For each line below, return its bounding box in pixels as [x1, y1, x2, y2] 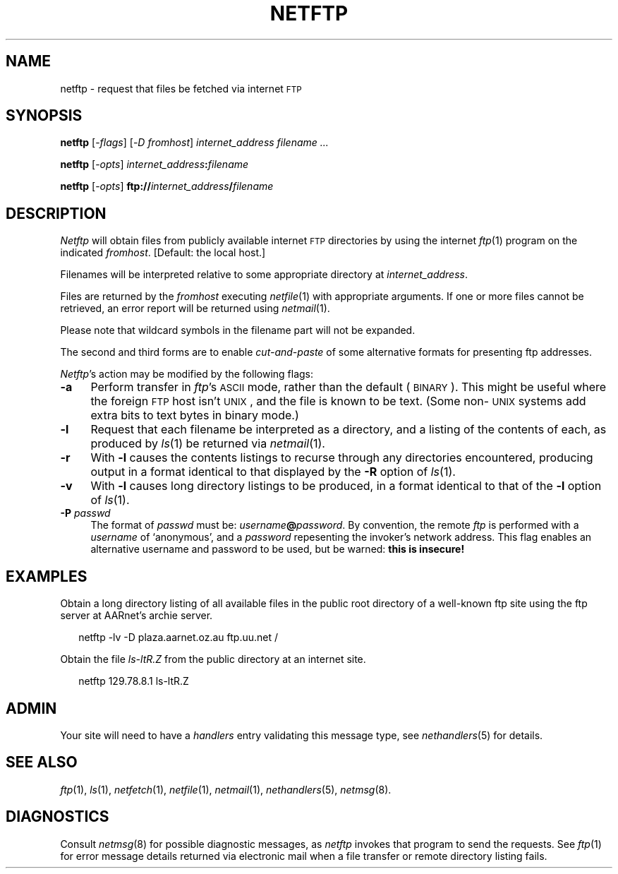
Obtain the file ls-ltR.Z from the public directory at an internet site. [60, 653, 366, 666]
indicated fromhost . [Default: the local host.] [60, 246, 266, 259]
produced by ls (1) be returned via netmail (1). [90, 436, 325, 451]
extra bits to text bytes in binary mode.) [90, 408, 299, 423]
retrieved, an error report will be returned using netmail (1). [60, 302, 330, 315]
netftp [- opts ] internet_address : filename [60, 158, 249, 171]
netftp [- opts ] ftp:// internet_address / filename [60, 180, 274, 193]
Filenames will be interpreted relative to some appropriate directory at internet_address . [60, 268, 468, 281]
